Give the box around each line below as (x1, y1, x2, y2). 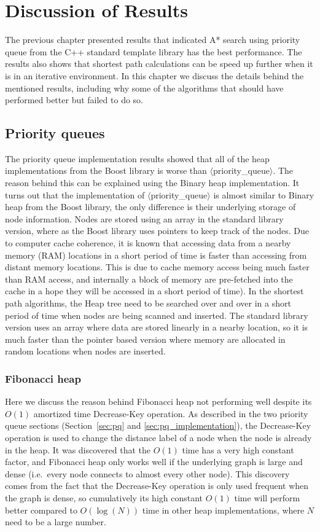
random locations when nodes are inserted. (5, 345, 166, 358)
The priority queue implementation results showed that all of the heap (5, 152, 270, 165)
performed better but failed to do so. (5, 93, 143, 106)
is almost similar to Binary (213, 188, 314, 201)
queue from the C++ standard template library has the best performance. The (5, 45, 302, 58)
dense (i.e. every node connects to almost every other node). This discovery (5, 467, 290, 480)
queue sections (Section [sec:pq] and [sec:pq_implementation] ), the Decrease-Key (5, 419, 311, 432)
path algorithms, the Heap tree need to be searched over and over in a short (5, 297, 291, 310)
